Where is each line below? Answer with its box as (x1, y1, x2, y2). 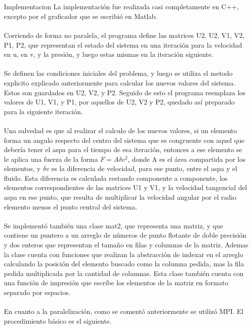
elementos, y (4, 163, 41, 173)
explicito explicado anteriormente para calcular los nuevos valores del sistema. (4, 77, 235, 87)
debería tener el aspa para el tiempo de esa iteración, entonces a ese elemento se (4, 144, 242, 155)
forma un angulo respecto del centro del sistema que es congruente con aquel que (4, 135, 245, 145)
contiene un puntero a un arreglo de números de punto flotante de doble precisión (4, 230, 247, 240)
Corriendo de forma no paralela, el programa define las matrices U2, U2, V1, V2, (4, 30, 245, 40)
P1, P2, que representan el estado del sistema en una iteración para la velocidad (4, 39, 242, 50)
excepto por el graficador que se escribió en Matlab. (4, 11, 158, 21)
